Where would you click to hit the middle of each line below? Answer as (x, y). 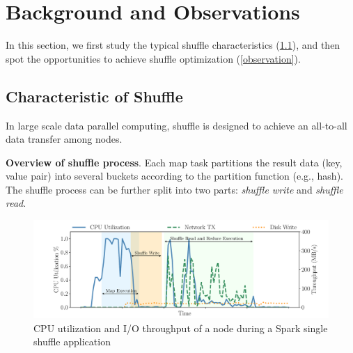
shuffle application (72, 342)
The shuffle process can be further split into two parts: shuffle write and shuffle (174, 189)
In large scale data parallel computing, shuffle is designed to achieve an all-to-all (176, 125)
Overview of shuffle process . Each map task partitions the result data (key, (174, 162)
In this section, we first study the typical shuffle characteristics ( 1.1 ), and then (173, 45)
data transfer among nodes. (64, 139)
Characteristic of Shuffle (94, 96)
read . (16, 203)
